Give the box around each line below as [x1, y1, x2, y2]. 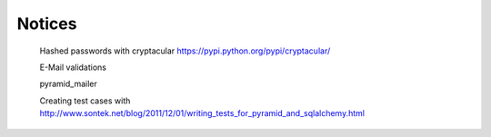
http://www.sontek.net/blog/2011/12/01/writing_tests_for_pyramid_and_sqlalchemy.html [39, 108, 366, 119]
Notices [16, 14, 77, 34]
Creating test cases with [39, 95, 131, 106]
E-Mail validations [39, 62, 106, 73]
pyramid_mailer [39, 78, 97, 90]
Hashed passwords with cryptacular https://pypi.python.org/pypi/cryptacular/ [39, 45, 331, 56]
